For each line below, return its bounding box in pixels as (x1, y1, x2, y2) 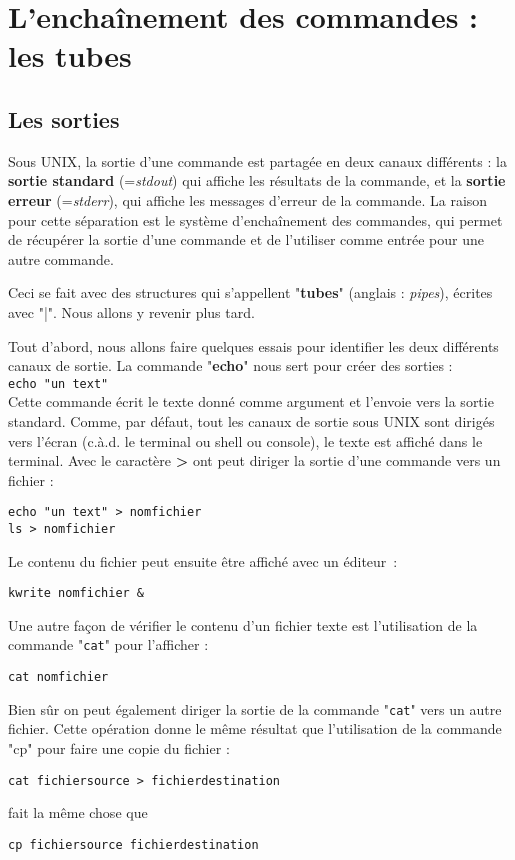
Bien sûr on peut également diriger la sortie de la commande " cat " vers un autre (8, 698, 502, 719)
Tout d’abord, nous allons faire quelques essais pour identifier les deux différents (8, 335, 499, 356)
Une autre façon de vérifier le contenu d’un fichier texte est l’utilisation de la (8, 614, 478, 635)
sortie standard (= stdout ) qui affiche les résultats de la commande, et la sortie (8, 170, 506, 191)
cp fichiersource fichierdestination (8, 837, 259, 852)
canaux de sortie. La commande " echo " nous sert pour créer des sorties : (8, 355, 453, 376)
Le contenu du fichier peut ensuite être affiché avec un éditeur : (8, 550, 398, 571)
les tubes (8, 35, 132, 76)
